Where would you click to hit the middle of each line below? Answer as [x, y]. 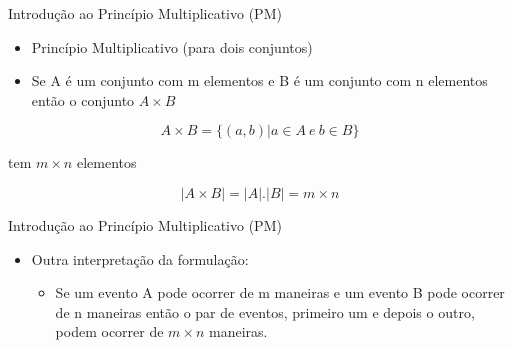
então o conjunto [83, 99]
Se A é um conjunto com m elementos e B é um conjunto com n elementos [259, 80]
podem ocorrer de [109, 331]
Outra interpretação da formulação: [140, 258]
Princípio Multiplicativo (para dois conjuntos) [172, 46]
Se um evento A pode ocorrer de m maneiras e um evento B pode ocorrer [280, 292]
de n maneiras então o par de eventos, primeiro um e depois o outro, [265, 311]
